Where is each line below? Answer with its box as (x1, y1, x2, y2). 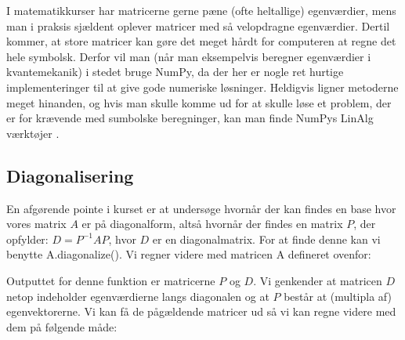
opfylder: (6, 230, 49, 247)
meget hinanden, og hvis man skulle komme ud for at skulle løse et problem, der (6, 94, 392, 110)
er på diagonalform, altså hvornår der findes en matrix (81, 215, 343, 232)
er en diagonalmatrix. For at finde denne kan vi (152, 230, 381, 247)
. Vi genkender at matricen (253, 272, 382, 288)
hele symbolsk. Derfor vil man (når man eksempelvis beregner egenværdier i (6, 48, 371, 64)
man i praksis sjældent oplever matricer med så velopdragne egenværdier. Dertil (6, 17, 390, 34)
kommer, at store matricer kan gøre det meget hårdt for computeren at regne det (6, 33, 396, 49)
